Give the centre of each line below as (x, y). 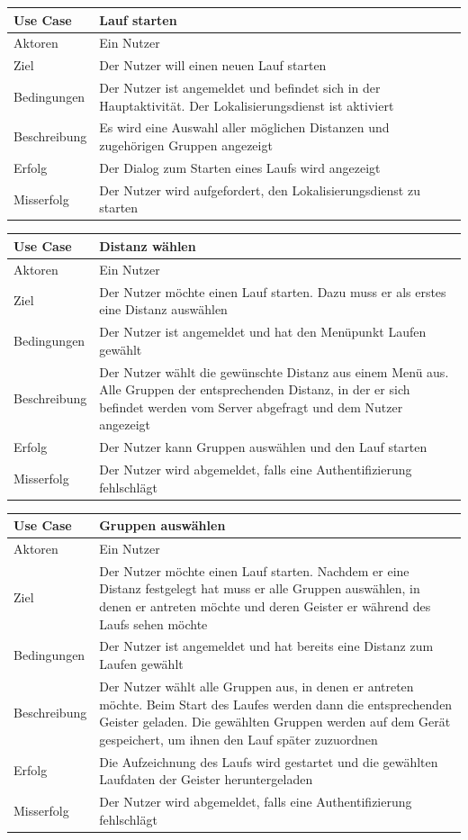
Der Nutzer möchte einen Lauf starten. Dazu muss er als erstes (273, 291)
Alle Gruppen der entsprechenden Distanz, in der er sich (255, 389)
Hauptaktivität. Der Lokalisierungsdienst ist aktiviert (247, 105)
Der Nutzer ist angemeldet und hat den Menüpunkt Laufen (263, 332)
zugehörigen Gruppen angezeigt (186, 145)
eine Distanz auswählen (163, 309)
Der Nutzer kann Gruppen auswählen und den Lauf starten (263, 447)
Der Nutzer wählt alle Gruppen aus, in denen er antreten (256, 686)
